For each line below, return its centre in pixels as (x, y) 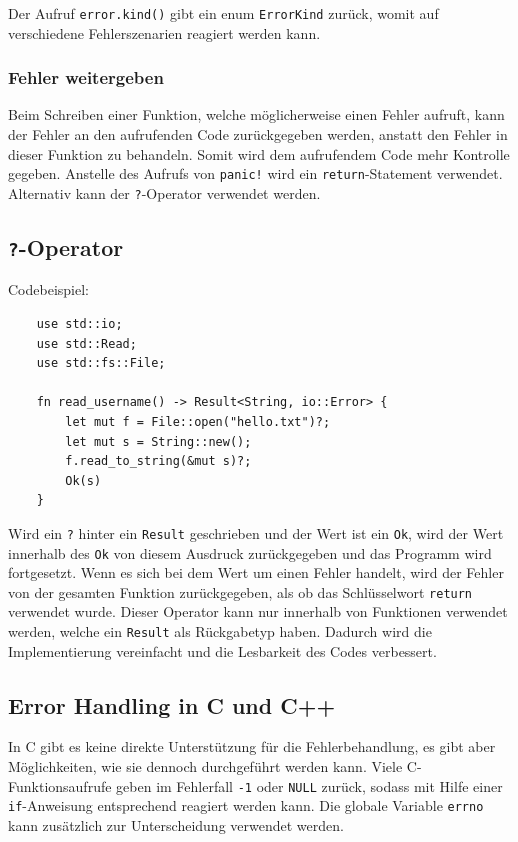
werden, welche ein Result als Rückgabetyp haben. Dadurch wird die (220, 631)
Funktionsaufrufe (60, 785)
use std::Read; (86, 343)
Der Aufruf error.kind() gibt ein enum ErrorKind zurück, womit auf (223, 13)
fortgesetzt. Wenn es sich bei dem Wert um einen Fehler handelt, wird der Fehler (256, 572)
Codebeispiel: (48, 289)
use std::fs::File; (101, 363)
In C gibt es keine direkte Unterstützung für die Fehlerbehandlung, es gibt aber (252, 746)
